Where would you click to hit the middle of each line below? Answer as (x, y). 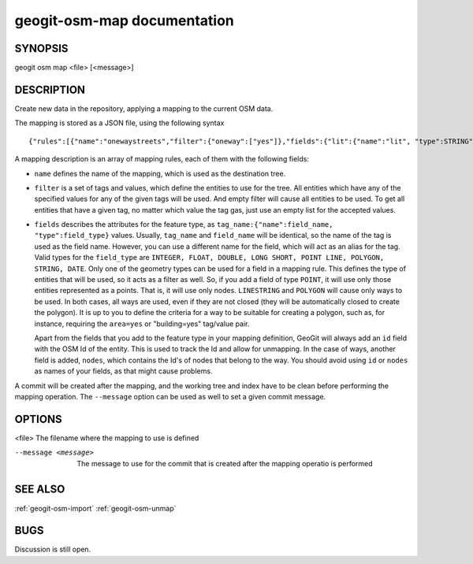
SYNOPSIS (41, 48)
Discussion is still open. (53, 549)
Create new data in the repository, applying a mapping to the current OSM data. (144, 108)
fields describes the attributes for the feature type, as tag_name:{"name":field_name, (184, 224)
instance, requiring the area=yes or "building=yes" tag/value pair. (142, 324)
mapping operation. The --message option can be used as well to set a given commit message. (170, 396)
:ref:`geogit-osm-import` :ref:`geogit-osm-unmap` (95, 508)
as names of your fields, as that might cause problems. (123, 371)
